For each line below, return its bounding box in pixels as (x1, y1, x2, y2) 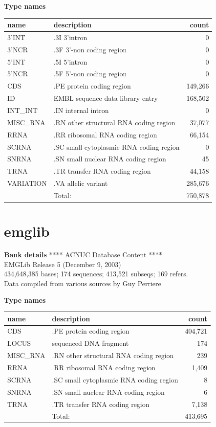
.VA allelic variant (53, 178, 108, 188)
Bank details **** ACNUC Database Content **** (4, 249, 163, 260)
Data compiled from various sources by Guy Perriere (4, 278, 161, 288)
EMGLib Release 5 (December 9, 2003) (4, 259, 121, 269)
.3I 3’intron (53, 32, 87, 42)
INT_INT (7, 105, 38, 115)
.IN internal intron (53, 105, 109, 115)
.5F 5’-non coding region (53, 68, 127, 79)
